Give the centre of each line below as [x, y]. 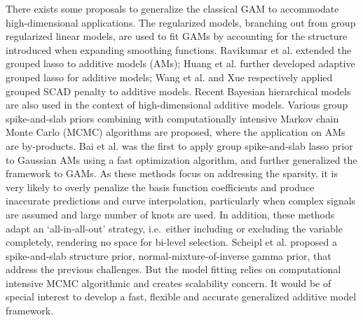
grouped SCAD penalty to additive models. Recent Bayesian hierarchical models [178, 91]
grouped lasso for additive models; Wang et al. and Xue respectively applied [169, 77]
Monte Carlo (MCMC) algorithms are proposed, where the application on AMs [176, 132]
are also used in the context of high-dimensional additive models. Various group [177, 105]
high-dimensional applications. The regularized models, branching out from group [181, 22]
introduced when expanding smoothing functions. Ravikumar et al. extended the [179, 49]
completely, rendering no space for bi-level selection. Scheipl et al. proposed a [171, 242]
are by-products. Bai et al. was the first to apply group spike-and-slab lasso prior [179, 145]
